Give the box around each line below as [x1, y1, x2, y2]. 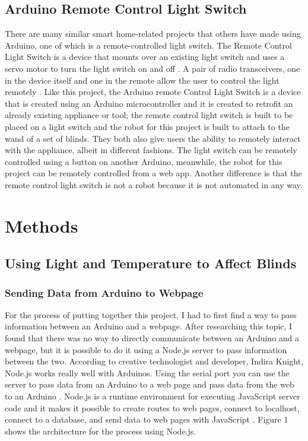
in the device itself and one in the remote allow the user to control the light [5, 74, 280, 86]
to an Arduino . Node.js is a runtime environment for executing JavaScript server [5, 390, 300, 402]
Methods [5, 213, 78, 237]
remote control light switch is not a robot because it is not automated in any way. [5, 178, 303, 191]
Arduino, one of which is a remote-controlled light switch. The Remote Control [5, 39, 292, 51]
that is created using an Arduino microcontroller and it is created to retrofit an [5, 97, 293, 109]
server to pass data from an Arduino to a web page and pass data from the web [5, 378, 294, 391]
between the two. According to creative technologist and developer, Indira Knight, [5, 355, 304, 367]
